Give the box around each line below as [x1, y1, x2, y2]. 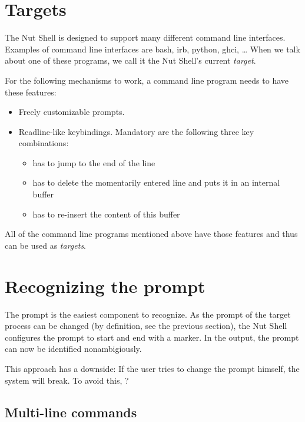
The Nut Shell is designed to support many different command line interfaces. [5, 31, 286, 44]
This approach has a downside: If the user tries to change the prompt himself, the [5, 362, 300, 374]
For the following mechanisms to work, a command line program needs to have [5, 74, 289, 86]
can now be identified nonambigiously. [5, 342, 142, 355]
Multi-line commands [5, 403, 137, 421]
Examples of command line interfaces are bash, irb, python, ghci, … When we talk [5, 42, 300, 55]
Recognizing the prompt [5, 273, 205, 298]
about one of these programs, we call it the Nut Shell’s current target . [5, 54, 256, 67]
